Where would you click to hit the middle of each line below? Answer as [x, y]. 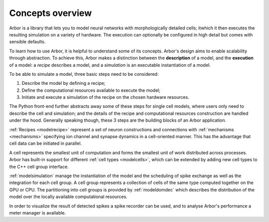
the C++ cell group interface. [39, 167]
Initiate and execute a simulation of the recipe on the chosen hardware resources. [105, 97]
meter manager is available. [38, 213]
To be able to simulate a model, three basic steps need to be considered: [84, 74]
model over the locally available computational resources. [68, 197]
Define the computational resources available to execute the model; [91, 90]
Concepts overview [51, 13]
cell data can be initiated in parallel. [46, 143]
